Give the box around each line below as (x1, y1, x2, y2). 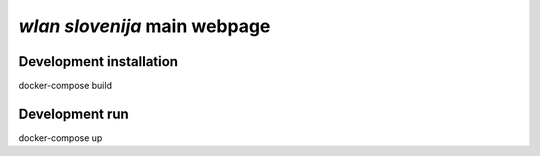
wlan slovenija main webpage (18, 15, 271, 37)
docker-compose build (18, 80, 112, 92)
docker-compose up (18, 131, 103, 144)
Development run (18, 105, 129, 122)
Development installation (18, 53, 179, 70)
